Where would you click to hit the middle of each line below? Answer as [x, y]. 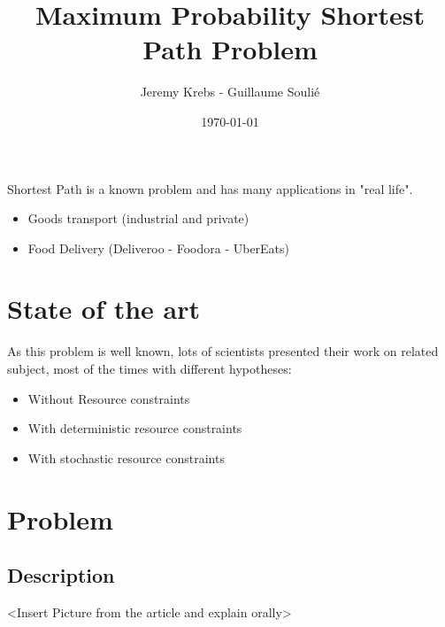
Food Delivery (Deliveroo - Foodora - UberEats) [159, 248]
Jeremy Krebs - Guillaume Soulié [230, 92]
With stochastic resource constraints [126, 457]
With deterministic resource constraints [135, 428]
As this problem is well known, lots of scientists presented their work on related [223, 351]
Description [61, 575]
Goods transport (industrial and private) [138, 218]
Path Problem [230, 49]
